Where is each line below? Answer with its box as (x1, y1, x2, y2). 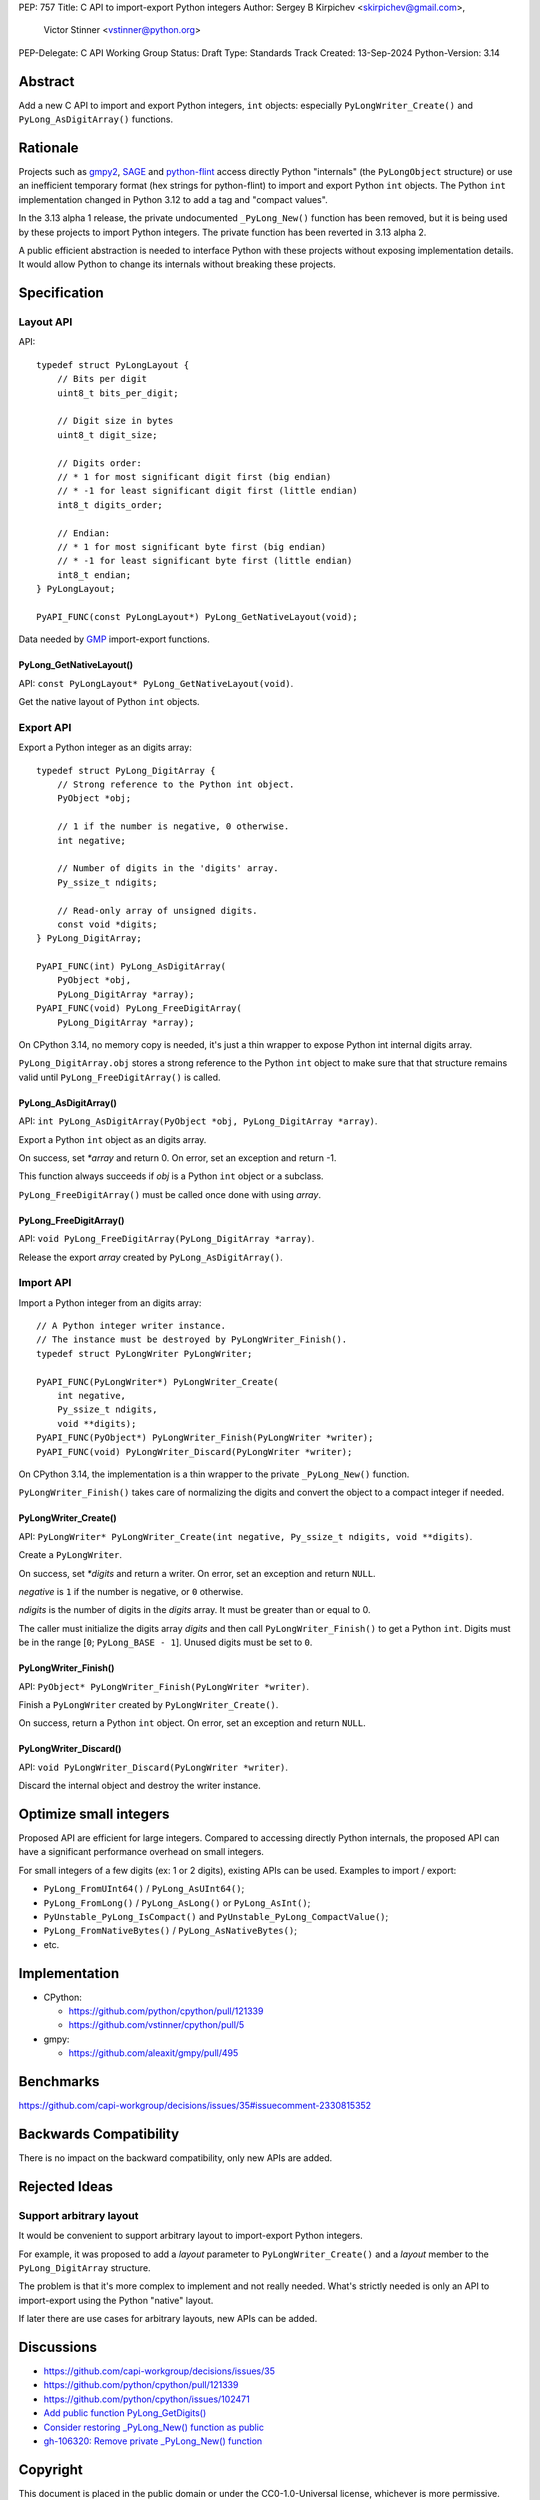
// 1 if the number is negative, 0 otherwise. (56, 821, 290, 832)
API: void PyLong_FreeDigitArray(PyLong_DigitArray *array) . (18, 1233, 315, 1245)
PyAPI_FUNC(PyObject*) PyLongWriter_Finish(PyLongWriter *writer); (36, 1432, 374, 1444)
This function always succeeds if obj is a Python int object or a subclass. (18, 1170, 324, 1182)
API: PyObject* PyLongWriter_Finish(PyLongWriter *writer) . (18, 1680, 310, 1692)
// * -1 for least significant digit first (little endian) (56, 485, 359, 497)
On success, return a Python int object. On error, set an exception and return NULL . (18, 1717, 366, 1729)
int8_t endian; (56, 569, 132, 580)
